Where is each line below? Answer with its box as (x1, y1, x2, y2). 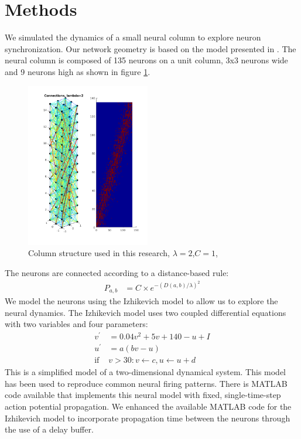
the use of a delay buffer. (5, 423, 94, 435)
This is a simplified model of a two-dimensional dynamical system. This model (5, 366, 286, 378)
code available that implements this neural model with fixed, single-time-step (5, 389, 281, 401)
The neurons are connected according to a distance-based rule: (5, 267, 229, 279)
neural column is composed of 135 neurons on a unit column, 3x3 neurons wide (5, 54, 288, 66)
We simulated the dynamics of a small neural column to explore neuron (5, 31, 261, 43)
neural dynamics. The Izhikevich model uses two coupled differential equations (5, 306, 286, 318)
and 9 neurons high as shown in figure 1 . (5, 65, 150, 77)
